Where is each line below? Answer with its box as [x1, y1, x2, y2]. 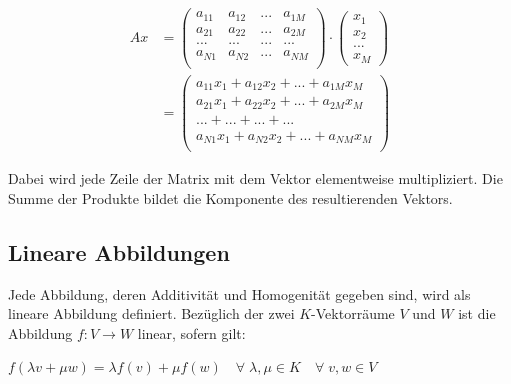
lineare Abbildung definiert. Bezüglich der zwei [8, 303, 295, 324]
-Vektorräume [311, 303, 395, 324]
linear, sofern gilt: [137, 322, 246, 343]
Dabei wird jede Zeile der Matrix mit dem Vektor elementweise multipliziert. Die [8, 168, 503, 189]
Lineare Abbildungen [8, 236, 230, 267]
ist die [458, 303, 496, 324]
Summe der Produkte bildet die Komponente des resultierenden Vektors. [8, 187, 453, 208]
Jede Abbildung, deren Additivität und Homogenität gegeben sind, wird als [8, 283, 471, 304]
